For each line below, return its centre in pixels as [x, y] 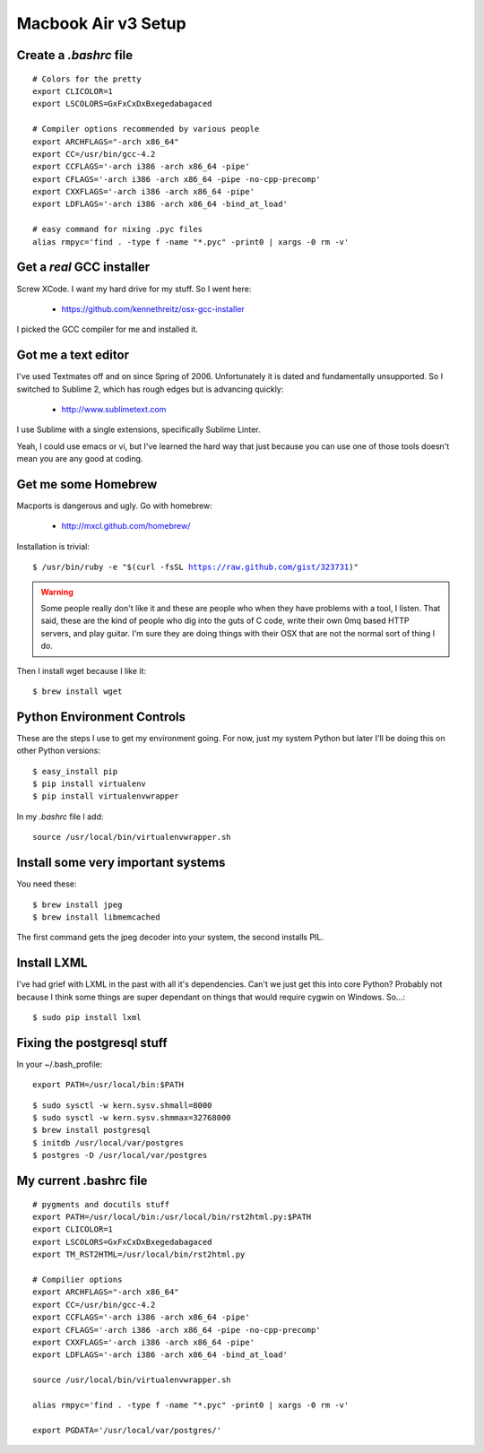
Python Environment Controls [101, 717]
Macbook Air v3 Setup [102, 23]
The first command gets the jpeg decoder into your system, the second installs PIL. [170, 938]
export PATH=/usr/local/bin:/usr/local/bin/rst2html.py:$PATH [172, 1217]
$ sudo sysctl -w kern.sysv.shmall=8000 [122, 1105]
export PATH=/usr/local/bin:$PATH [108, 1085]
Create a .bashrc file [75, 55]
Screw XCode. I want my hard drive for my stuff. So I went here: [134, 289]
